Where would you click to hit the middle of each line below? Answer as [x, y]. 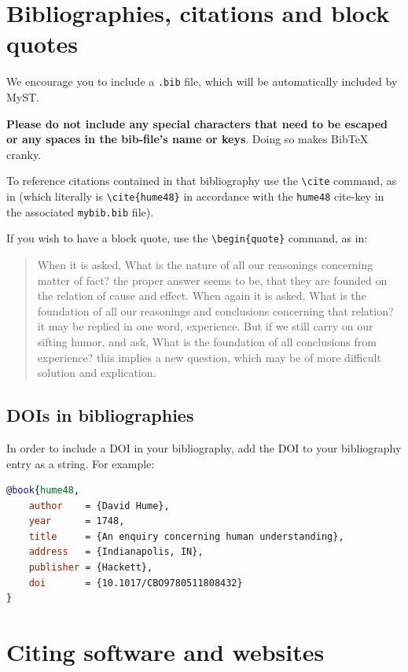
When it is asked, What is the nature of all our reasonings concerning [205, 264]
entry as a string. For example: [81, 463]
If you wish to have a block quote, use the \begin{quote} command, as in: [187, 238]
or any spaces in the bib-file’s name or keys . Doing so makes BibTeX [187, 139]
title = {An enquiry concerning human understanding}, [186, 536]
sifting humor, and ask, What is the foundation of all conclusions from [207, 341]
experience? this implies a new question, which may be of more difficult [209, 357]
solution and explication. [97, 373]
